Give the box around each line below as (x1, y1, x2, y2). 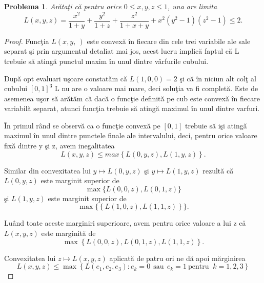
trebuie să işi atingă (185, 120, 247, 130)
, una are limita (167, 1, 217, 11)
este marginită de (41, 228, 96, 238)
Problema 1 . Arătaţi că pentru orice (4, 1, 121, 11)
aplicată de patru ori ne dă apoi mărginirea (109, 252, 246, 263)
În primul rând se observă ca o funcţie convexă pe (4, 120, 160, 130)
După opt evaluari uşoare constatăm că (4, 73, 127, 83)
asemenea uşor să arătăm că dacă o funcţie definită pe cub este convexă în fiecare (4, 93, 260, 103)
